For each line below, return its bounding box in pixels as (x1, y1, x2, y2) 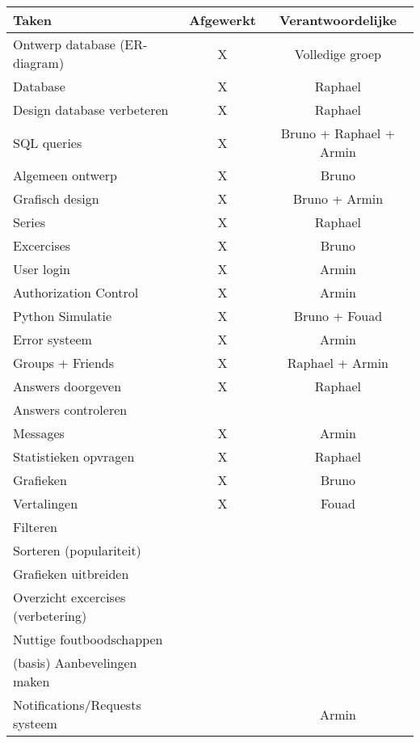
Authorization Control (13, 283, 139, 302)
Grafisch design (13, 189, 99, 208)
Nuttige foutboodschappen (13, 630, 163, 648)
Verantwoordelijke (279, 11, 397, 29)
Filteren (13, 517, 57, 536)
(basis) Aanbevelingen (13, 653, 137, 672)
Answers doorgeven (13, 377, 122, 395)
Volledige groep (294, 44, 381, 63)
